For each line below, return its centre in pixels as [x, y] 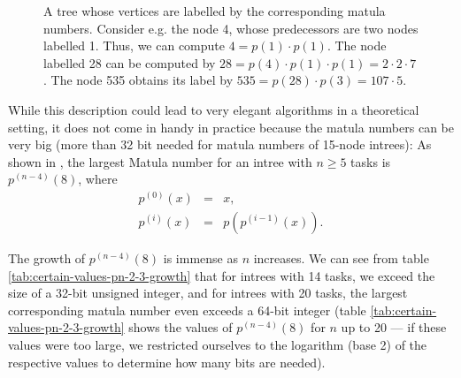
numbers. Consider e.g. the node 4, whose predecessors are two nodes [231, 28]
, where [98, 179]
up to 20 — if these [394, 327]
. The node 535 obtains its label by [138, 80]
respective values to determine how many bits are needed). [167, 362]
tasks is [371, 161]
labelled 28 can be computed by [130, 62]
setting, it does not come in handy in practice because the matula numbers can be [231, 127]
